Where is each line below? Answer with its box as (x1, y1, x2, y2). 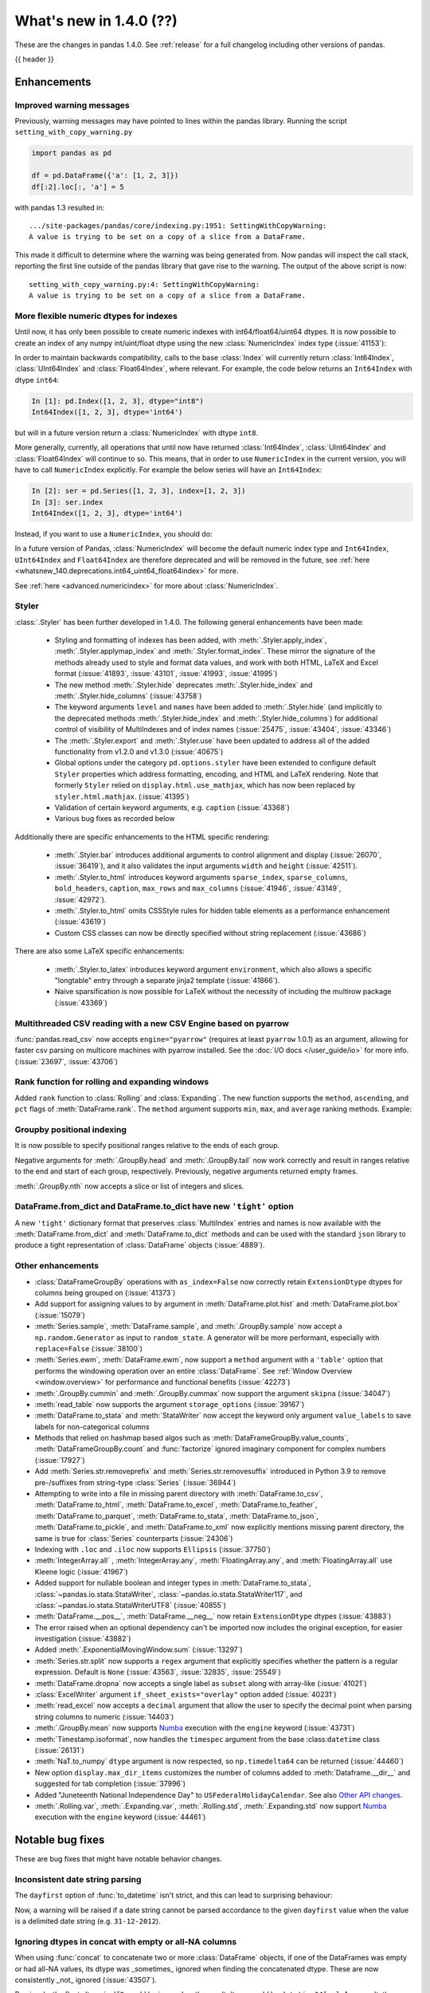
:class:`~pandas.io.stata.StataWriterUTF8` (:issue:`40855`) (34, 1600, 227, 1610)
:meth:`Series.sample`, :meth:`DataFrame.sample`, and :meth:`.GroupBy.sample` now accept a (34, 1322, 342, 1331)
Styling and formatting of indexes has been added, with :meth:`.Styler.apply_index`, (54, 635, 327, 645)
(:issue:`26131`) (34, 1746, 85, 1755)
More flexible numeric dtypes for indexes (14, 310, 178, 321)
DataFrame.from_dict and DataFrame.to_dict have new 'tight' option (14, 1201, 294, 1212)
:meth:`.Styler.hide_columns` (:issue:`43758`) (54, 691, 202, 701)
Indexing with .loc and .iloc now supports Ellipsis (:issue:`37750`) (34, 1544, 271, 1554)
